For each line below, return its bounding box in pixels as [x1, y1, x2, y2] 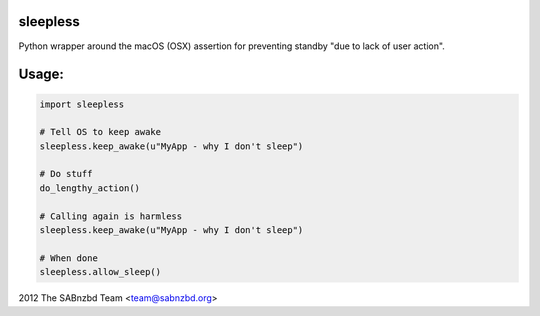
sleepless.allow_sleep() [39, 266, 162, 278]
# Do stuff [39, 168, 93, 180]
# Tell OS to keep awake [39, 126, 162, 138]
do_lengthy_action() [39, 182, 140, 194]
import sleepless [39, 98, 125, 110]
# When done [39, 252, 99, 264]
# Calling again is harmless [39, 210, 183, 222]
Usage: [18, 66, 65, 83]
